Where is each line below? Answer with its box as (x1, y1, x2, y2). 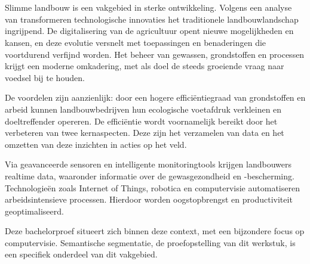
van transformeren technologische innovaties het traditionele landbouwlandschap (5, 13, 299, 25)
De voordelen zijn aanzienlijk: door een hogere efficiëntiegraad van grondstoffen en (5, 91, 306, 104)
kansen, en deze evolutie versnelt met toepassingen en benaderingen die (5, 36, 266, 48)
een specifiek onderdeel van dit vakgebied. (5, 248, 158, 260)
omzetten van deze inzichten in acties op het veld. (5, 138, 187, 150)
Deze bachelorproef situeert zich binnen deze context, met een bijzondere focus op (5, 225, 305, 237)
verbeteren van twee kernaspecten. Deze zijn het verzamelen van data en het (5, 126, 284, 139)
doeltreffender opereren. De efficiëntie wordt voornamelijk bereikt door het (5, 114, 278, 127)
